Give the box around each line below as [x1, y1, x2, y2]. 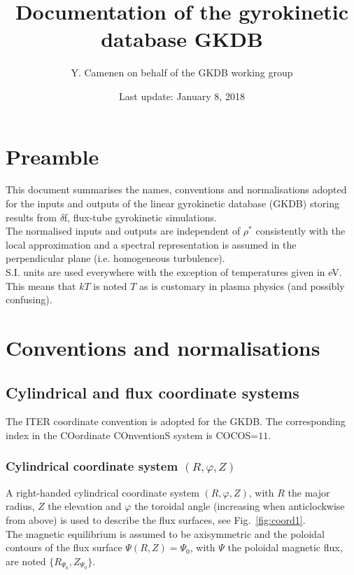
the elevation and [48, 499, 122, 513]
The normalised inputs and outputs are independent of [6, 223, 241, 238]
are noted [6, 553, 46, 568]
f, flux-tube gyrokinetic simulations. [64, 209, 217, 224]
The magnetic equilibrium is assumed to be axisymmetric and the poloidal [6, 526, 325, 541]
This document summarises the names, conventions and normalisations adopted [6, 182, 347, 197]
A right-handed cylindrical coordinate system [6, 485, 199, 499]
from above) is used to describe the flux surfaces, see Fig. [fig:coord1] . [6, 512, 306, 527]
